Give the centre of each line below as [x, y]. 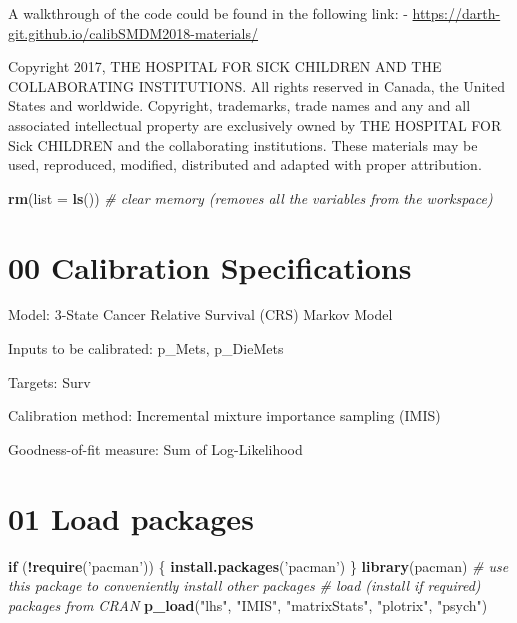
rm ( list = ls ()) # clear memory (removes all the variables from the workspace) [250, 197]
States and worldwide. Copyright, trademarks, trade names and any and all [239, 105]
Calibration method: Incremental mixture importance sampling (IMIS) [224, 415]
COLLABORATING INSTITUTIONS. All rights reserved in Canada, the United [256, 85]
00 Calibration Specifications [210, 266]
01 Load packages [131, 517]
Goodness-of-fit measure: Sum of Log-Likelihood [155, 448]
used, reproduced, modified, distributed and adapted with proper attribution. [245, 164]
